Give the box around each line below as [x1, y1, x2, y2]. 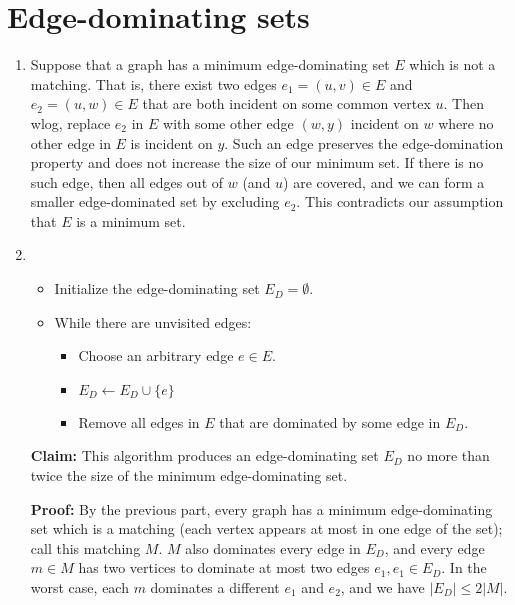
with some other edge [163, 112, 294, 133]
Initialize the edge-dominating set [54, 278, 260, 299]
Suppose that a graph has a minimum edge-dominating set [30, 54, 390, 75]
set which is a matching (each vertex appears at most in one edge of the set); [30, 518, 503, 539]
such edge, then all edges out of [30, 171, 224, 192]
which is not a [409, 54, 496, 75]
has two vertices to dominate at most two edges [78, 557, 370, 578]
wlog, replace [30, 112, 111, 133]
